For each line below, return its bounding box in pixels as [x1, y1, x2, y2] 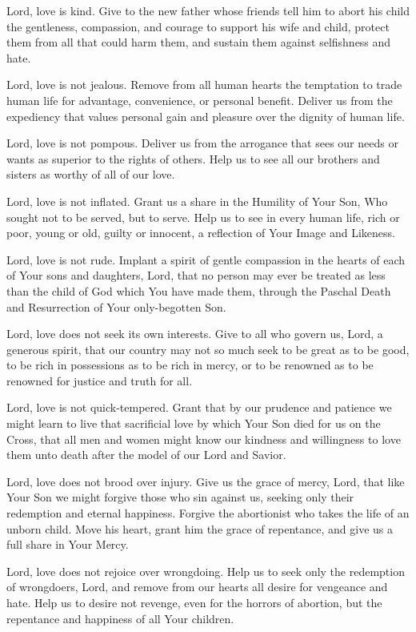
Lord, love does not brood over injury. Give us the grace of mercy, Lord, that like [6, 473, 405, 489]
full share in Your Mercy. [6, 536, 129, 553]
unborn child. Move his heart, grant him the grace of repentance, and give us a [6, 520, 393, 537]
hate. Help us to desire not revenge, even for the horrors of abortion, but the [6, 594, 382, 610]
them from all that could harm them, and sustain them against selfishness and [6, 34, 391, 50]
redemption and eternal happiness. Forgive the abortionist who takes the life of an [6, 505, 410, 521]
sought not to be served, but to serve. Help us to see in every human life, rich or [6, 208, 400, 225]
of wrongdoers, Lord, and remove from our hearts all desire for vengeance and [6, 578, 388, 595]
